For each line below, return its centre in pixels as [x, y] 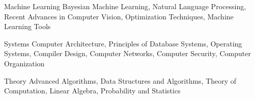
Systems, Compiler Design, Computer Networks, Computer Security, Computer [127, 53]
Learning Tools [27, 26]
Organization [24, 63]
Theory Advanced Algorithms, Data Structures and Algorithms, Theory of [120, 80]
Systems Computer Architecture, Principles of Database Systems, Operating [123, 43]
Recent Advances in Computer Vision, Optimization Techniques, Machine [119, 16]
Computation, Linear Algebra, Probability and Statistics [92, 91]
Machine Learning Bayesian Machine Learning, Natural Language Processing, [125, 6]
